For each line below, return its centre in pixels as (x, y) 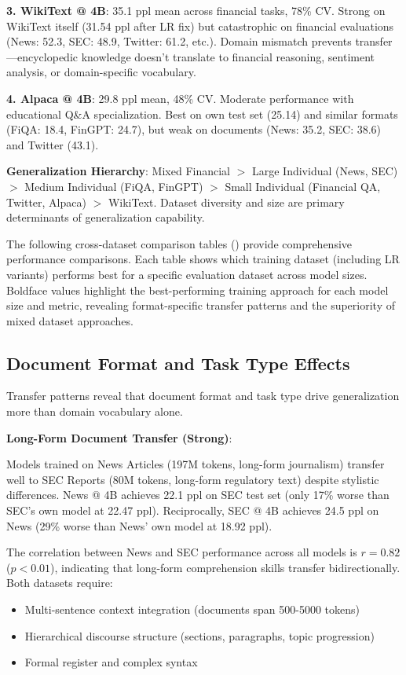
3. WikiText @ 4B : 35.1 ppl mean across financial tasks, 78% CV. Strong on (196, 10)
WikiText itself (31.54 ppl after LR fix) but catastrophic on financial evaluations (200, 26)
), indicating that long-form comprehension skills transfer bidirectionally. (225, 567)
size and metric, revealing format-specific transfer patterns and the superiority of (201, 305)
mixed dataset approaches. (70, 320)
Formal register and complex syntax (111, 662)
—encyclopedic (42, 56)
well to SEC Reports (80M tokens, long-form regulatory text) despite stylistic (193, 479)
